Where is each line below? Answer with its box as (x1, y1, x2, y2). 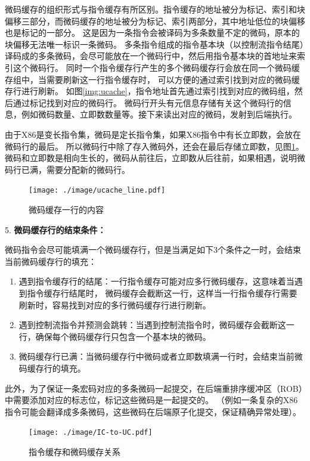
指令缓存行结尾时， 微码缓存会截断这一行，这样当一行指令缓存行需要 (27, 286, 297, 299)
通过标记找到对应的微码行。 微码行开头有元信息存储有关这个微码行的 (13, 96, 283, 109)
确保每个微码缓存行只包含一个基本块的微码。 (35, 330, 211, 342)
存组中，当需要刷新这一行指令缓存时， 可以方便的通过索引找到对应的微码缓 (5, 73, 300, 85)
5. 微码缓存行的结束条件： (5, 223, 106, 236)
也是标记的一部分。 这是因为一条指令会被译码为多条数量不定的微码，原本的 (5, 26, 300, 39)
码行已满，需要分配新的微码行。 (5, 163, 130, 175)
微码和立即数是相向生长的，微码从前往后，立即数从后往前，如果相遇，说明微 (5, 151, 305, 164)
